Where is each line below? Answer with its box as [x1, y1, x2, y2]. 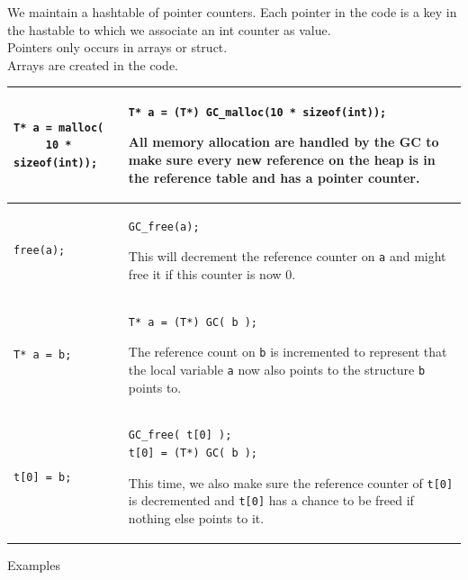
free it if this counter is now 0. [128, 264, 296, 283]
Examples [7, 555, 60, 574]
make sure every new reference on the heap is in [128, 150, 436, 169]
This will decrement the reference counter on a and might [128, 247, 446, 266]
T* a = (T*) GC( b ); [128, 315, 258, 329]
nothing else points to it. [128, 508, 265, 527]
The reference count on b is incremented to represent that [128, 342, 447, 361]
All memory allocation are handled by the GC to [128, 132, 439, 151]
